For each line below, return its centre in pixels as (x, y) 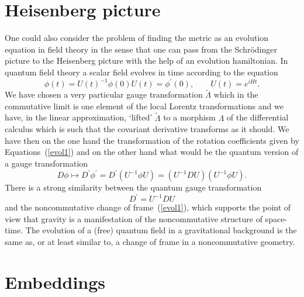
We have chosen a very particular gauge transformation (104, 94)
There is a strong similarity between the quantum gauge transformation (133, 187)
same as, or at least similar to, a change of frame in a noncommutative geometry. (150, 241)
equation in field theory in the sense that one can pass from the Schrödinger (141, 49)
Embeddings (55, 282)
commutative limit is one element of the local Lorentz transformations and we (144, 106)
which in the (236, 94)
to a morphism (189, 117)
